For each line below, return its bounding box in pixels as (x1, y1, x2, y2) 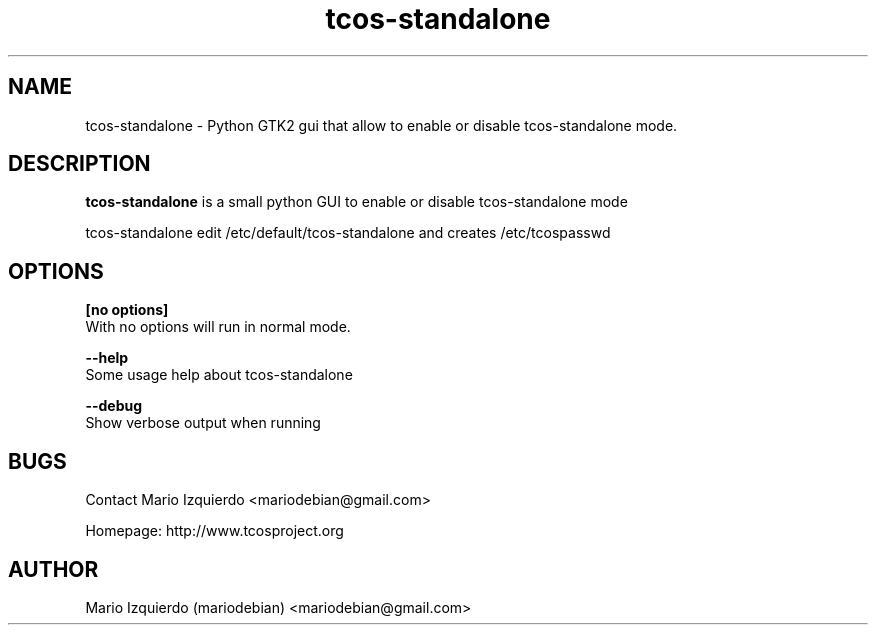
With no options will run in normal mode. (85, 318, 351, 336)
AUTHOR (8, 556, 99, 582)
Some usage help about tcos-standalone (85, 366, 353, 384)
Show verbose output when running (85, 414, 321, 432)
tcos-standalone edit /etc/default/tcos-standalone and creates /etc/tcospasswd (85, 224, 611, 242)
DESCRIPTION (8, 151, 151, 177)
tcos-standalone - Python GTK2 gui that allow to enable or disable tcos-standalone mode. (85, 116, 678, 134)
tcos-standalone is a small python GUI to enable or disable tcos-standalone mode (85, 193, 628, 211)
